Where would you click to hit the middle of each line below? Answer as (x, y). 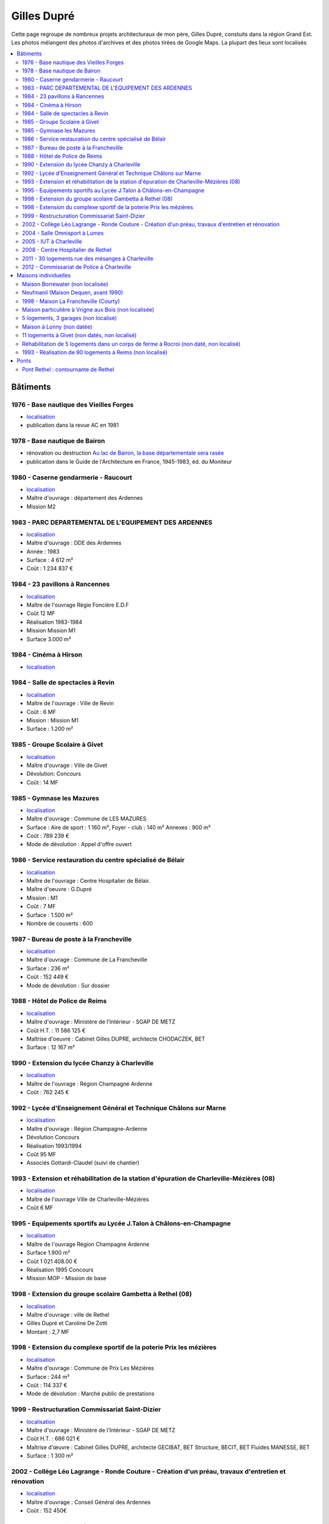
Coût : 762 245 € (48, 1092)
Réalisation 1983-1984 (54, 622)
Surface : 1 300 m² (50, 1456)
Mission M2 (41, 507)
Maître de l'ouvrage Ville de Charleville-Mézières (88, 1199)
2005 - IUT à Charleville (52, 241)
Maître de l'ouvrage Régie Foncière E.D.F (78, 605)
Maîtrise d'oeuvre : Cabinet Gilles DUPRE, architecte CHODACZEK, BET (116, 1039)
